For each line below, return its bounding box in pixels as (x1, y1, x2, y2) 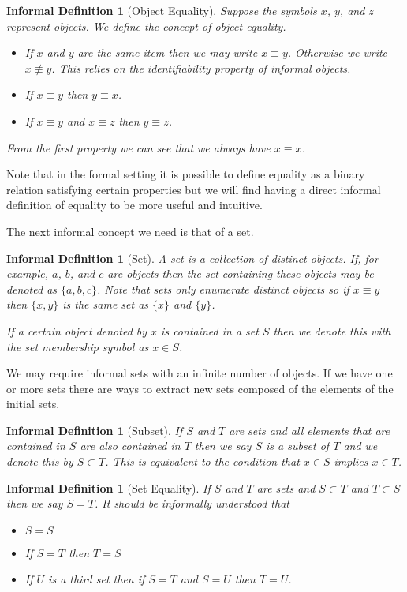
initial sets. (6, 395, 60, 412)
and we (343, 437, 378, 454)
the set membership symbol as (6, 338, 149, 354)
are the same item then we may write (77, 44, 258, 61)
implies (334, 453, 368, 470)
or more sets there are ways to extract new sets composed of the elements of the (6, 380, 394, 396)
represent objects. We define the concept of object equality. (6, 17, 286, 34)
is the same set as (62, 296, 149, 313)
